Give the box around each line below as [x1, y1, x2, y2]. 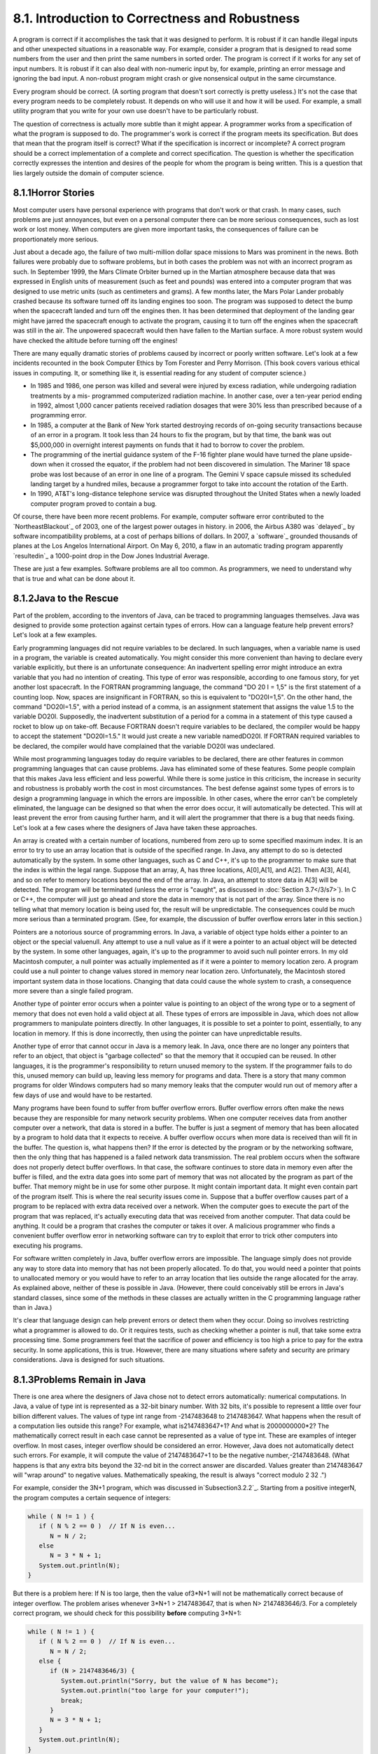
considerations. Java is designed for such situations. [13, 1355, 165, 1364]
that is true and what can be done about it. [13, 574, 136, 582]
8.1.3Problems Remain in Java [13, 1374, 146, 1386]
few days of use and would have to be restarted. [13, 1091, 153, 1099]
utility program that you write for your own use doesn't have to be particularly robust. [13, 107, 259, 115]
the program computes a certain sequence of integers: [13, 1493, 171, 1501]
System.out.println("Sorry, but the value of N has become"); [60, 1677, 279, 1685]
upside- [330, 450, 353, 459]
